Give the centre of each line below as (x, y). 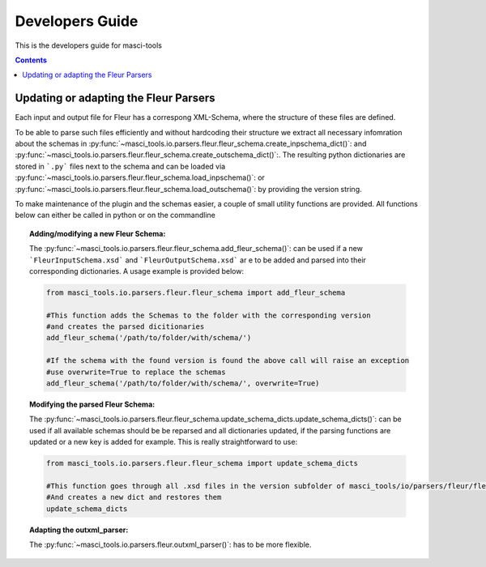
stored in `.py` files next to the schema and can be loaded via (120, 166)
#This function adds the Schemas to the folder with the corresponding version (209, 315)
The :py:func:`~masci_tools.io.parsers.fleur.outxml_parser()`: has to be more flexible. (171, 545)
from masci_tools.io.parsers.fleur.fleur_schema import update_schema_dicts (202, 463)
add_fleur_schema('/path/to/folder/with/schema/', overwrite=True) (183, 384)
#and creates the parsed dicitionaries (125, 327)
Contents (31, 60)
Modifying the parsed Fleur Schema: (92, 404)
